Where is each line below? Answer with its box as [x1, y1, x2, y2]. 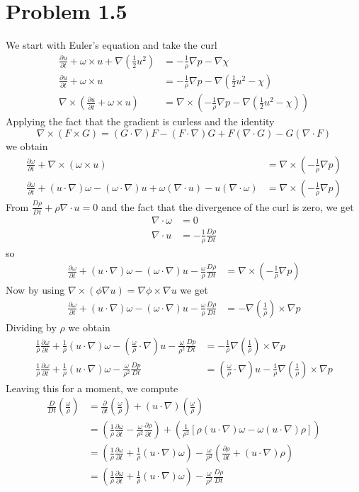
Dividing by [6, 320, 57, 334]
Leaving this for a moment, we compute [6, 380, 178, 395]
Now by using [6, 282, 65, 297]
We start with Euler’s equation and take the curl [6, 38, 217, 52]
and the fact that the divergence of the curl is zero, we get [101, 199, 354, 214]
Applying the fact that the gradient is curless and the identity [6, 114, 275, 129]
